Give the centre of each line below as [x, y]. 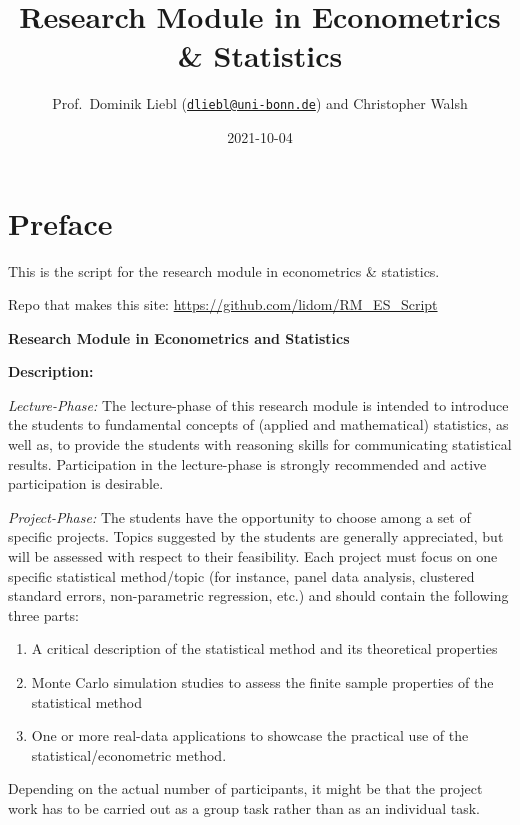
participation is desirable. [86, 483]
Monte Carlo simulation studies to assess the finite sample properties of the [262, 682]
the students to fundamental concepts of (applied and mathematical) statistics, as [258, 424]
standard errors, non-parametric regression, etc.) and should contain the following [258, 595]
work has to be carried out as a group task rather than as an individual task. [244, 807]
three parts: [43, 614]
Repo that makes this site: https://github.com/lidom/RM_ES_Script [223, 304]
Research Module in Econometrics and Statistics [179, 337]
